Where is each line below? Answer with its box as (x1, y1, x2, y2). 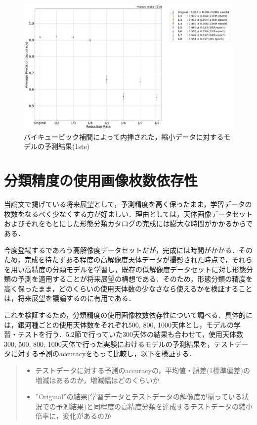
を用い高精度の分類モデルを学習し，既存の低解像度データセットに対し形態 (4, 264, 246, 274)
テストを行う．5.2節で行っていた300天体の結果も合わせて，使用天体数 (17, 329, 244, 339)
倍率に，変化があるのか (35, 411, 111, 421)
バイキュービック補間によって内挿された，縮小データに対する (24, 131, 224, 142)
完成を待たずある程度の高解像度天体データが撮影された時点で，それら (24, 254, 253, 265)
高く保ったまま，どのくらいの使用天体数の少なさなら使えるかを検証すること (4, 283, 253, 293)
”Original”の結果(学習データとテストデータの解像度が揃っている (35, 391, 242, 402)
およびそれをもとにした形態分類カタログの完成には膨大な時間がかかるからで (4, 218, 253, 229)
